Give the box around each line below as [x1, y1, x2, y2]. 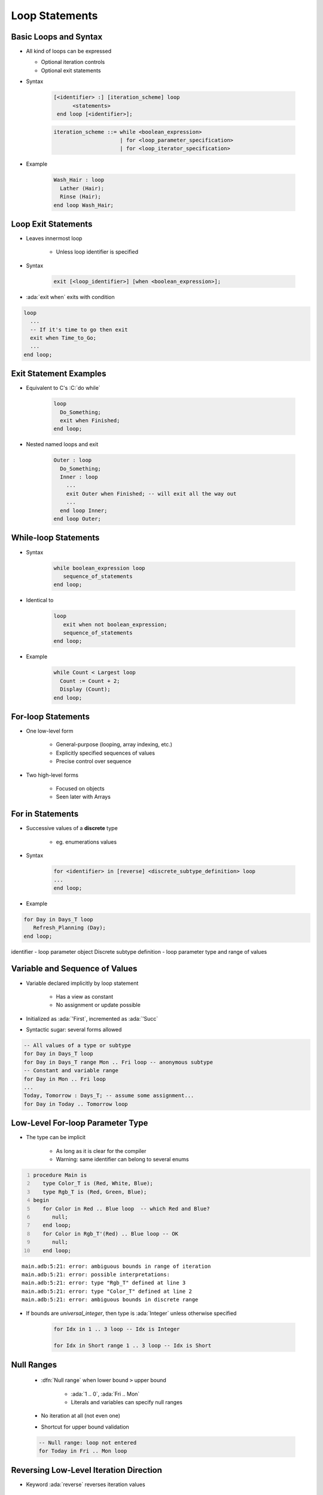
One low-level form [26, 727, 74, 735]
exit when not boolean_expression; [63, 621, 167, 628]
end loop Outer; [53, 515, 102, 523]
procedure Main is [33, 1172, 87, 1179]
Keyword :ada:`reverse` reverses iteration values [26, 1481, 146, 1488]
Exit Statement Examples [11, 368, 106, 379]
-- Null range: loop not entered [38, 1439, 137, 1446]
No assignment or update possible [56, 1002, 141, 1009]
